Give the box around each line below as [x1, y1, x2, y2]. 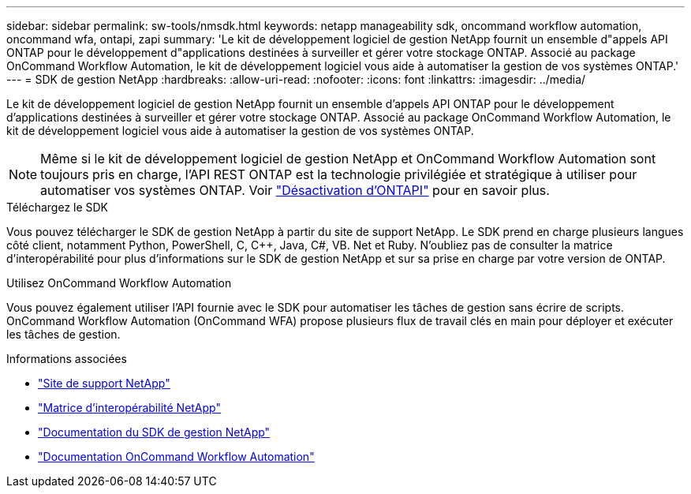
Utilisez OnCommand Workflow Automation [6, 276, 232, 290]
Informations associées [6, 352, 127, 365]
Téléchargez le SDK [6, 200, 109, 214]
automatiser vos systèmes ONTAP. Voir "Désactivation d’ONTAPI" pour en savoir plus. [40, 182, 550, 198]
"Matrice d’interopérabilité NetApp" [38, 401, 221, 414]
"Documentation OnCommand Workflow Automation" [38, 450, 315, 463]
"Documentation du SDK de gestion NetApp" [38, 425, 271, 439]
